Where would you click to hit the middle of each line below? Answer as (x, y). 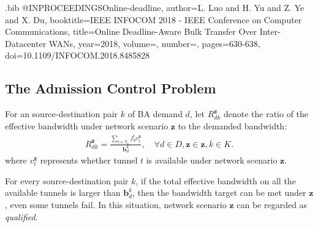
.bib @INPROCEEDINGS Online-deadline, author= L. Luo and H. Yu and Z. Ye (155, 7)
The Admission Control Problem (111, 88)
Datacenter (26, 43)
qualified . (21, 216)
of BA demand (155, 114)
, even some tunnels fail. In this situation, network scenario (116, 204)
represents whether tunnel (89, 160)
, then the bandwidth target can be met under (219, 193)
